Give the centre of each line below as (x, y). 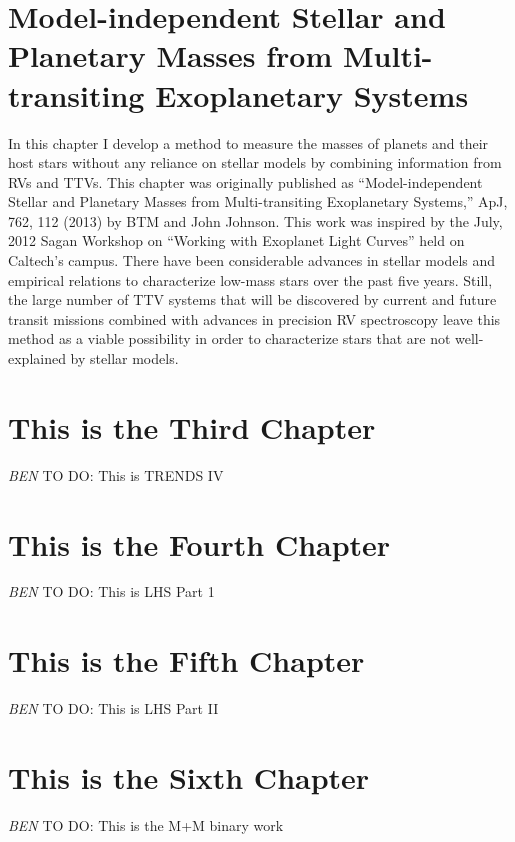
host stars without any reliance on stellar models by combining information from (255, 162)
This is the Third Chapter (192, 426)
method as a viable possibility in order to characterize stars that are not (229, 338)
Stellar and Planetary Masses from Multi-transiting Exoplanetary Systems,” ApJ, (258, 201)
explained (37, 358)
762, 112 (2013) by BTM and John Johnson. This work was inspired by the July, (255, 220)
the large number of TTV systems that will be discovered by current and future (252, 299)
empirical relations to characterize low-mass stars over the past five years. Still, (250, 279)
